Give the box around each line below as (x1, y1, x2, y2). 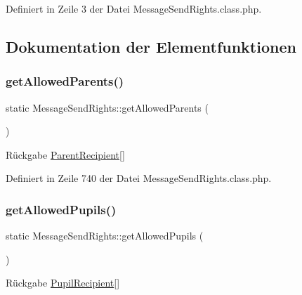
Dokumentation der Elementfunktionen (6, 35, 296, 57)
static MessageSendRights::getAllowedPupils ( (6, 228, 204, 243)
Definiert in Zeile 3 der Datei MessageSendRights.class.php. (6, 1, 262, 15)
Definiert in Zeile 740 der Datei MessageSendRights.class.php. (6, 171, 272, 185)
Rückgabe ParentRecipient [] (6, 147, 125, 162)
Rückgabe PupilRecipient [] (6, 275, 120, 290)
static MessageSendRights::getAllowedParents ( (6, 100, 209, 114)
